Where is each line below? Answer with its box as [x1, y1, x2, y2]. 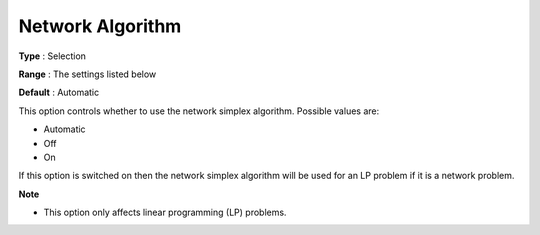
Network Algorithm [18, 15, 182, 37]
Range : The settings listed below [18, 68, 157, 80]
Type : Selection [18, 50, 87, 62]
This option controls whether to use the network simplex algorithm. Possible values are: [18, 105, 380, 117]
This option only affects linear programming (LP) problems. [43, 206, 287, 219]
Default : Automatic [18, 86, 100, 99]
